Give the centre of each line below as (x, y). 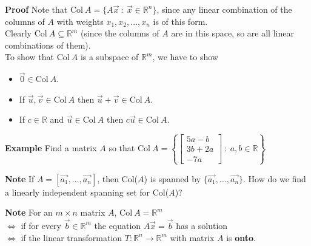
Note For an (29, 212)
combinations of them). (48, 45)
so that (122, 148)
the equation (118, 225)
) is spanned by (172, 178)
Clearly (18, 33)
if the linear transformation (72, 237)
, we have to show (185, 57)
